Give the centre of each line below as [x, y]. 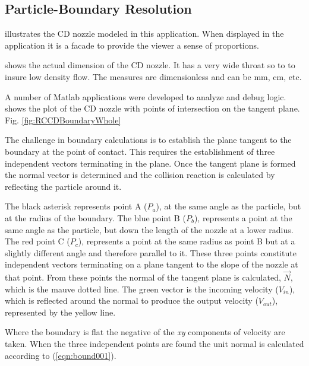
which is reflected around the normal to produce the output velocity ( [132, 300]
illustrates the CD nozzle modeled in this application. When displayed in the [144, 34]
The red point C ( [37, 241]
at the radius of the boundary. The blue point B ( [95, 217]
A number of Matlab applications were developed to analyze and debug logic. [146, 96]
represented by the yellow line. [60, 312]
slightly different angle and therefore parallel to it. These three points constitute [151, 252]
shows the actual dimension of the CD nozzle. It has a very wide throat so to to [150, 65]
